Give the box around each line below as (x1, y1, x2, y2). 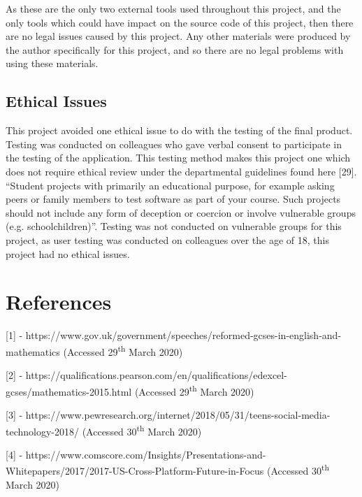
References (6, 287, 112, 316)
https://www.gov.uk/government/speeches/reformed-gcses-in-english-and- (25, 328, 342, 343)
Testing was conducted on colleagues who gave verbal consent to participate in (6, 136, 342, 151)
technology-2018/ (6, 424, 79, 438)
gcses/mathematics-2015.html (6, 384, 132, 398)
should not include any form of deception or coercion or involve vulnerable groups (6, 205, 356, 219)
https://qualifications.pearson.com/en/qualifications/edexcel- (25, 368, 287, 382)
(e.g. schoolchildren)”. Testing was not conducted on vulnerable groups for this (6, 219, 342, 233)
